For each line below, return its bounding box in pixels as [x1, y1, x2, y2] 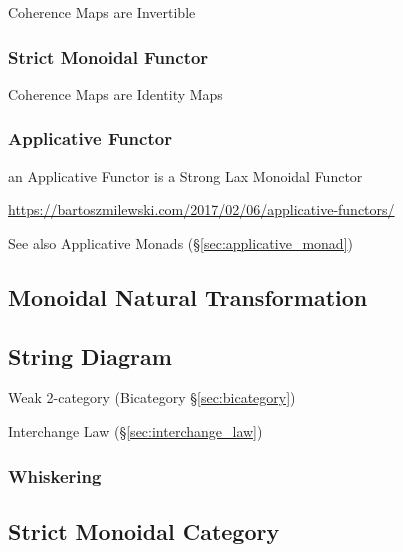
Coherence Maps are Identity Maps [8, 83, 223, 104]
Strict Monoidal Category [8, 515, 280, 546]
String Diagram [8, 340, 172, 371]
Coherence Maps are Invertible [8, 2, 196, 22]
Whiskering [8, 463, 102, 488]
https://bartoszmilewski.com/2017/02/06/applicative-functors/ [8, 199, 395, 220]
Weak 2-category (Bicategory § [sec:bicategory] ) [8, 387, 296, 408]
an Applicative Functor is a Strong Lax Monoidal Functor [8, 165, 363, 186]
